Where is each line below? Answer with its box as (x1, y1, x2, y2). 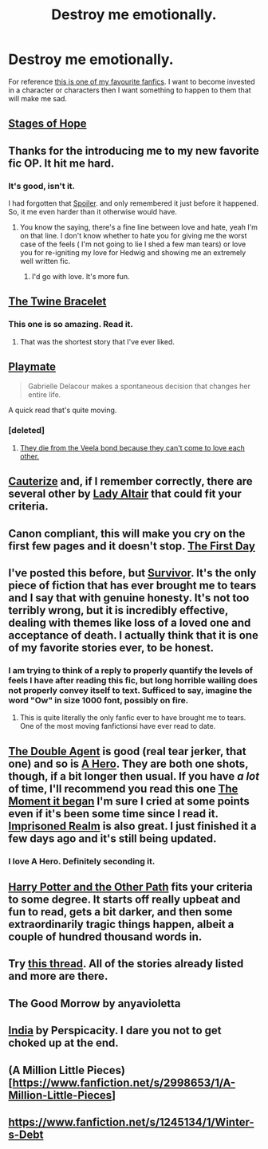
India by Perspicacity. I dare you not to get (8, 1024, 222, 1037)
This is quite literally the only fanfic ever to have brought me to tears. (19, 713, 246, 722)
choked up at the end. (8, 1037, 120, 1050)
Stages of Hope (8, 117, 87, 131)
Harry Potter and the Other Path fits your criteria (8, 879, 253, 894)
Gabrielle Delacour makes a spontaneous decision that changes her (27, 381, 251, 391)
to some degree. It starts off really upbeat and (8, 892, 241, 906)
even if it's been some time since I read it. (8, 807, 219, 820)
